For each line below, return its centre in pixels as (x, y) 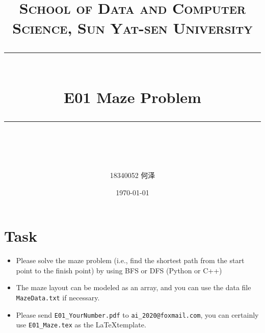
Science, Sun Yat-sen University (132, 28)
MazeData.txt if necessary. (58, 298)
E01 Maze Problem (132, 97)
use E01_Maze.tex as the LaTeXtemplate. (81, 325)
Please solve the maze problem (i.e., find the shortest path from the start (130, 260)
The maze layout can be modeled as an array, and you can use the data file (134, 287)
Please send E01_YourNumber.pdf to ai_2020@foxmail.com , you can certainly (137, 314)
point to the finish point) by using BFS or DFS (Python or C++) (119, 270)
